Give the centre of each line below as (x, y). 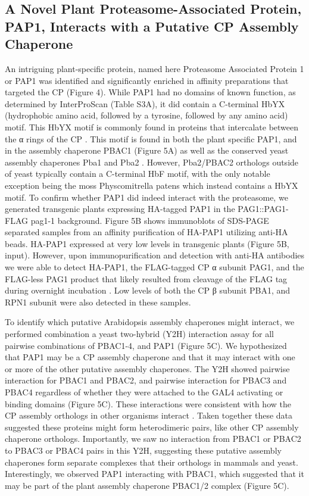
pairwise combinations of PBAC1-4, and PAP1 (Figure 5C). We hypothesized (146, 345)
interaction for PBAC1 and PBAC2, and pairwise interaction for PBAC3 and (146, 380)
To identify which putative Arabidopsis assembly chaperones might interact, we (150, 322)
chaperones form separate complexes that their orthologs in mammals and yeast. (152, 462)
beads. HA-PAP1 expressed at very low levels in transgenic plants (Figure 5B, (147, 243)
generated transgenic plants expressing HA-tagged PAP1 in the (120, 209)
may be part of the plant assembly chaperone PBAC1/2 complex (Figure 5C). (147, 485)
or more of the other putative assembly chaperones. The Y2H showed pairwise (147, 368)
